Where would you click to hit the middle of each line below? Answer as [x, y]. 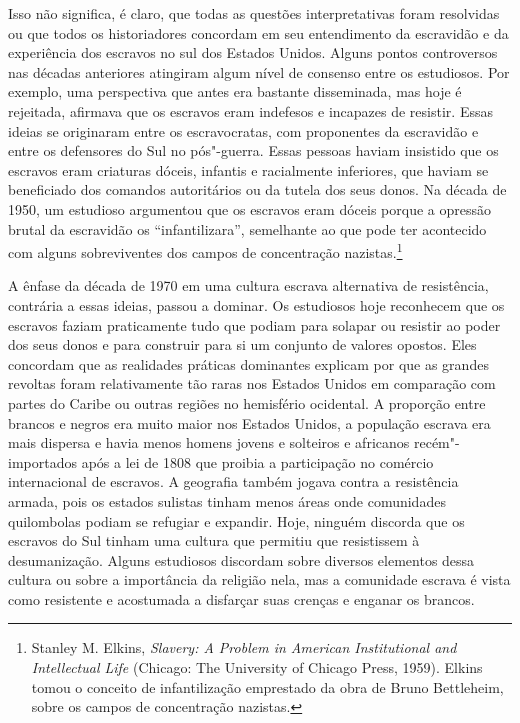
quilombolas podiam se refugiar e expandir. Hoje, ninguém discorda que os [236, 520]
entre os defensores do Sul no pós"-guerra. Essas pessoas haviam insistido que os [253, 150]
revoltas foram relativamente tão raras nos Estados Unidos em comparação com [252, 383]
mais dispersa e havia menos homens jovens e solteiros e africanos [209, 442]
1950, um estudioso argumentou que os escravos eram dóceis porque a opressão [249, 208]
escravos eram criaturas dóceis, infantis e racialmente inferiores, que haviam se [248, 169]
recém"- [436, 442]
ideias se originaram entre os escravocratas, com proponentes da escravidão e [243, 130]
